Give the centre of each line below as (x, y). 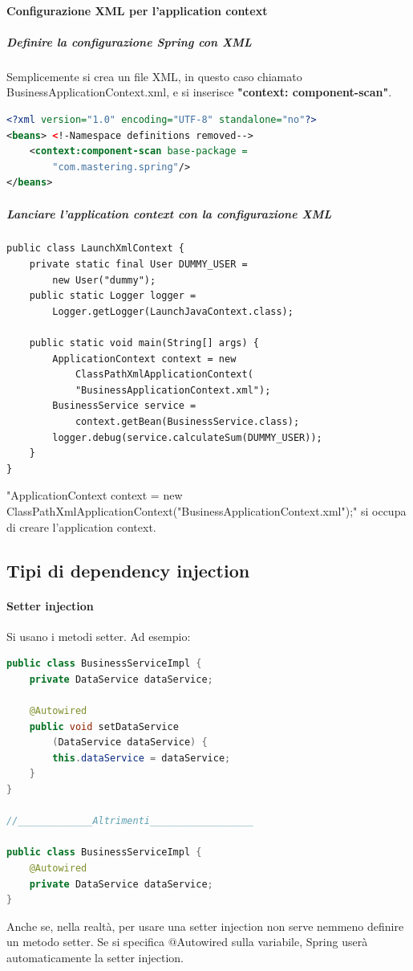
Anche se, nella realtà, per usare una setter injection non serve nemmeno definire (205, 926)
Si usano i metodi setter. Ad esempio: (99, 636)
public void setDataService (104, 726)
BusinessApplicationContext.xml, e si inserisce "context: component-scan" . (199, 92)
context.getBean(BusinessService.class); (187, 422)
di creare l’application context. (81, 526)
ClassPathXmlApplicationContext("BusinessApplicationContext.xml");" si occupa (206, 510)
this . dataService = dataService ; (142, 758)
